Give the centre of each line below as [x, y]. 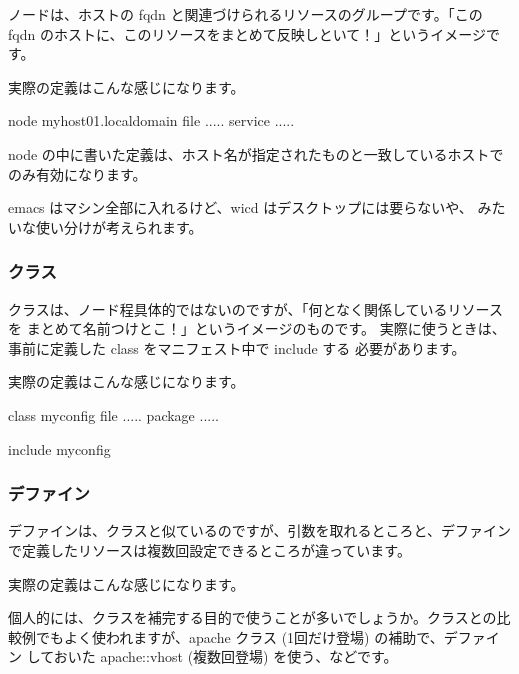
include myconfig [59, 448]
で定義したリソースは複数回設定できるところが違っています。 [209, 549]
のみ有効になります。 [77, 173]
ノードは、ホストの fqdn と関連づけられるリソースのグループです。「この [245, 14]
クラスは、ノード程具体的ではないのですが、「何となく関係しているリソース [255, 308]
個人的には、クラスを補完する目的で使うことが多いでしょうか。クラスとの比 [259, 617]
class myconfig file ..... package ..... [113, 414]
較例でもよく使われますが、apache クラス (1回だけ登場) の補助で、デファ [247, 636]
